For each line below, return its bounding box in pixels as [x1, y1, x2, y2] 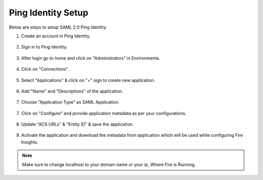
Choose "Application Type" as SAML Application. [21, 99, 119, 105]
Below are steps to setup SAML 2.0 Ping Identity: [9, 24, 107, 30]
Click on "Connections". [21, 66, 69, 72]
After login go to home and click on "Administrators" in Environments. [21, 55, 161, 61]
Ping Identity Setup [9, 7, 89, 18]
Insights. [21, 139, 38, 145]
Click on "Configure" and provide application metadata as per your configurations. [21, 110, 187, 116]
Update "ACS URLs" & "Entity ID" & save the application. [21, 121, 134, 127]
